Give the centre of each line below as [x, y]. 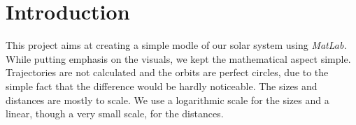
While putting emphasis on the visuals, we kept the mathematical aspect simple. [178, 58]
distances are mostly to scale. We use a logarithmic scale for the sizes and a [168, 100]
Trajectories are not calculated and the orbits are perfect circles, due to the [167, 72]
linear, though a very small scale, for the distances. [115, 113]
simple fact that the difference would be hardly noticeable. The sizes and [162, 86]
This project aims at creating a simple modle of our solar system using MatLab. [176, 45]
